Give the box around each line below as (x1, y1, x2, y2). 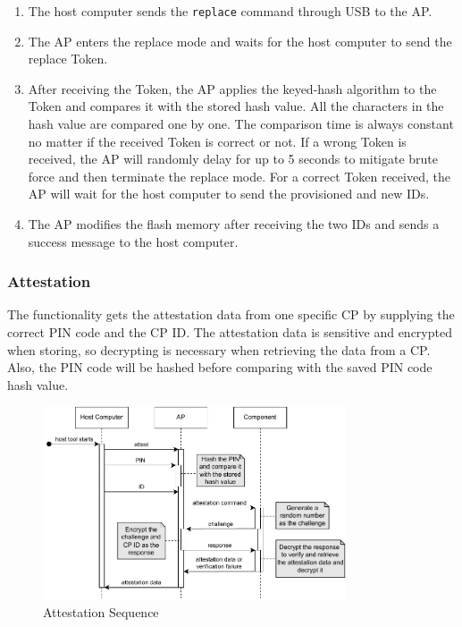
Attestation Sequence (43, 603, 159, 622)
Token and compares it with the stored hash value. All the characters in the (28, 97, 444, 115)
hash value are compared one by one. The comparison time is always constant (28, 114, 454, 133)
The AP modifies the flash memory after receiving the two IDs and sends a (28, 215, 440, 233)
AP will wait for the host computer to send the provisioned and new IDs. (28, 184, 430, 203)
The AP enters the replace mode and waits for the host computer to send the (28, 31, 452, 50)
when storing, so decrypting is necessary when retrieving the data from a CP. (7, 340, 431, 359)
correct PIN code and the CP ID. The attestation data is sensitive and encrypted (7, 323, 452, 341)
